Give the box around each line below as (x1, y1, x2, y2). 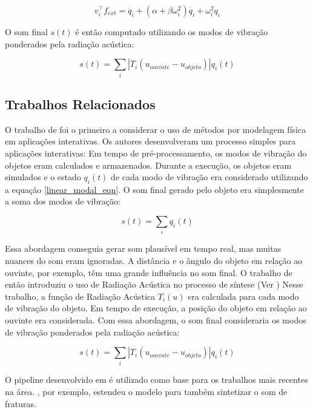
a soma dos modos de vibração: (5, 195, 120, 208)
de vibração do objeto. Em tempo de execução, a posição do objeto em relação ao (5, 302, 307, 314)
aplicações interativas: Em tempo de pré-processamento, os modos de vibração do (5, 146, 307, 159)
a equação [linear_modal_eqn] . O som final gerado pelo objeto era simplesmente (5, 183, 304, 195)
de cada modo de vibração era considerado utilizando (111, 171, 308, 183)
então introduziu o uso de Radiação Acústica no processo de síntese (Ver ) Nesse (5, 278, 303, 291)
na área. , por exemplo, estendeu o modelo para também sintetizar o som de (5, 385, 288, 398)
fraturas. (5, 397, 36, 410)
